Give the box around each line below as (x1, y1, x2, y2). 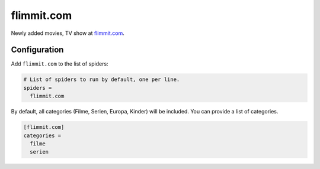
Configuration (11, 45, 64, 55)
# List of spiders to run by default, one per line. (23, 76, 180, 83)
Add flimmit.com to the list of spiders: (11, 60, 109, 67)
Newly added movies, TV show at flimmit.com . (11, 30, 124, 37)
